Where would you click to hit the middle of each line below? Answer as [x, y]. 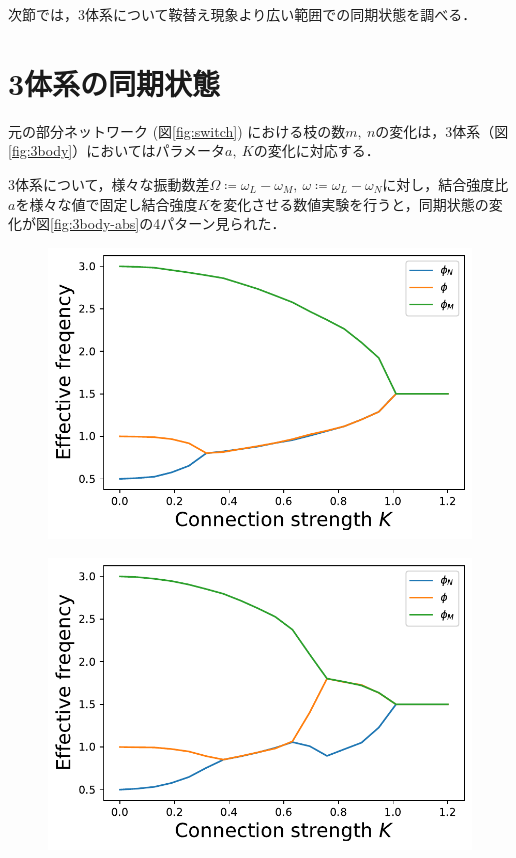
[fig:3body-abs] [95, 223]
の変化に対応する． [316, 150]
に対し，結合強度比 [445, 183]
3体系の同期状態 [114, 82]
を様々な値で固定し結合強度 [106, 203]
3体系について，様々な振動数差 [109, 183]
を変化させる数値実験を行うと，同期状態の [349, 203]
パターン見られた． [223, 223]
